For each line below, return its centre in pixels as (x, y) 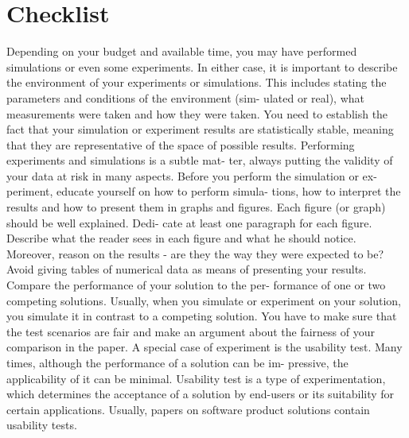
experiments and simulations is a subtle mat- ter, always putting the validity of (200, 160)
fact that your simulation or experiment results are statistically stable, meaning (200, 129)
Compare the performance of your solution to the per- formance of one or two (196, 285)
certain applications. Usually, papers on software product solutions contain (188, 409)
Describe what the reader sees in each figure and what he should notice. (181, 238)
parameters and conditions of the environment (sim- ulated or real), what (185, 97)
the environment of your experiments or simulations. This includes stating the (197, 82)
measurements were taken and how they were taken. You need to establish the (197, 113)
